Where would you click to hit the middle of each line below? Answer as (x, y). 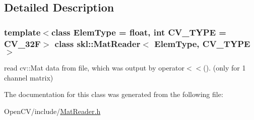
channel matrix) (29, 77)
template (22, 32)
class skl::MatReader (98, 43)
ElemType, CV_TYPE (202, 43)
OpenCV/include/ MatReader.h (52, 111)
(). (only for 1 (225, 67)
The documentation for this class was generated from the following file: (114, 94)
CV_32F (22, 43)
